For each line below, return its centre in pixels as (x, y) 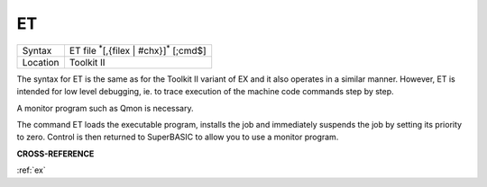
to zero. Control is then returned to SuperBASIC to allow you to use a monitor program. (178, 137)
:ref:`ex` (31, 170)
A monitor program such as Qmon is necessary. (105, 108)
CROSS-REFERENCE (55, 154)
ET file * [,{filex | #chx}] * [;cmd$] (138, 49)
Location (41, 62)
